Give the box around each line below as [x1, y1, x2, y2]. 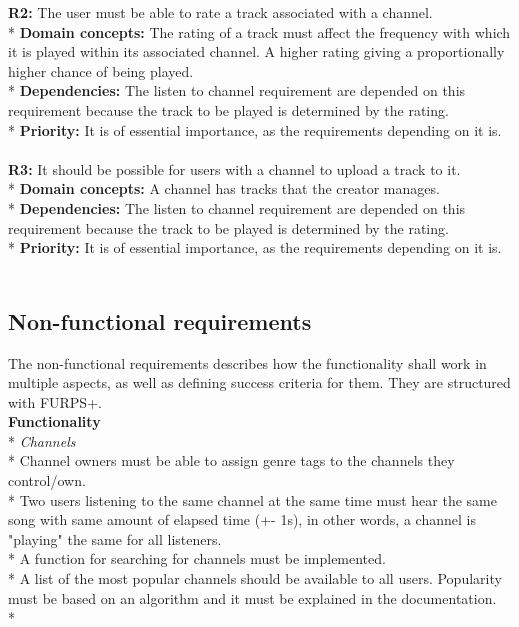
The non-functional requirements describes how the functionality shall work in [8, 352, 487, 373]
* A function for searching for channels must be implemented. [8, 548, 386, 569]
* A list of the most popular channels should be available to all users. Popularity [8, 568, 502, 589]
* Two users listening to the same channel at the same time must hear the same [8, 489, 497, 510]
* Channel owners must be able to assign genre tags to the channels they [8, 450, 455, 471]
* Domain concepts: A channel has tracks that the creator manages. [8, 178, 440, 199]
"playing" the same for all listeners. [8, 528, 222, 549]
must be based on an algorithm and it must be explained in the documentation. [8, 587, 497, 608]
